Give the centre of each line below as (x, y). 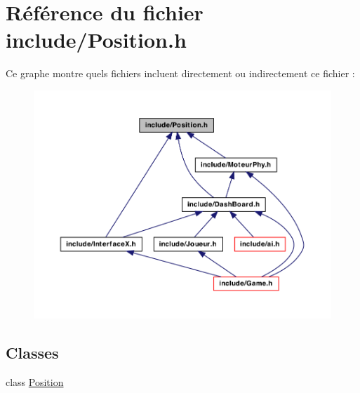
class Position (35, 382)
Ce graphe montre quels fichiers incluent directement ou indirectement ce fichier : (180, 73)
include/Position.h (96, 40)
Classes (32, 353)
